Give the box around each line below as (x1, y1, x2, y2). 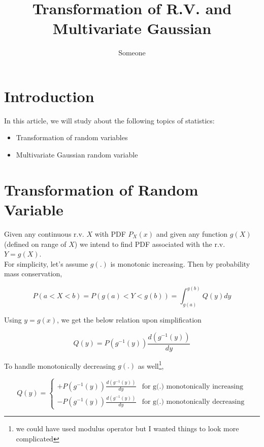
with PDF (94, 228, 126, 239)
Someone (118, 47, 146, 58)
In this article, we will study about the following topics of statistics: (4, 115, 215, 125)
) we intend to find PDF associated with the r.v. (74, 238, 225, 249)
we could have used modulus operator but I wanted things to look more (16, 423, 239, 434)
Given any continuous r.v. (4, 228, 84, 239)
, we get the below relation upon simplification (57, 314, 202, 325)
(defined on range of (4, 238, 67, 249)
